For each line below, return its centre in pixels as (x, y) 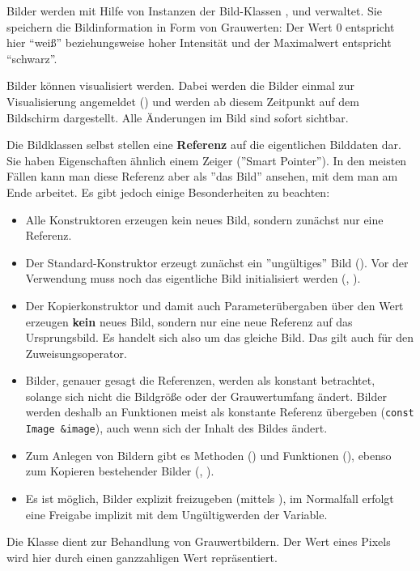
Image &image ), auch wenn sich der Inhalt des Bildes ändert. (176, 428)
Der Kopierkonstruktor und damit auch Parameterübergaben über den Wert (214, 305)
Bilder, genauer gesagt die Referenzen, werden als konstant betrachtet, (200, 380)
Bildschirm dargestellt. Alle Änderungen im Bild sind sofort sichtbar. (178, 117)
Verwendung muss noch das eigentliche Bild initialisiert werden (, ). (193, 278)
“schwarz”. (32, 58)
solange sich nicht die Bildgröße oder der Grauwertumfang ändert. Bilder (206, 396)
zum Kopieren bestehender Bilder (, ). (120, 471)
